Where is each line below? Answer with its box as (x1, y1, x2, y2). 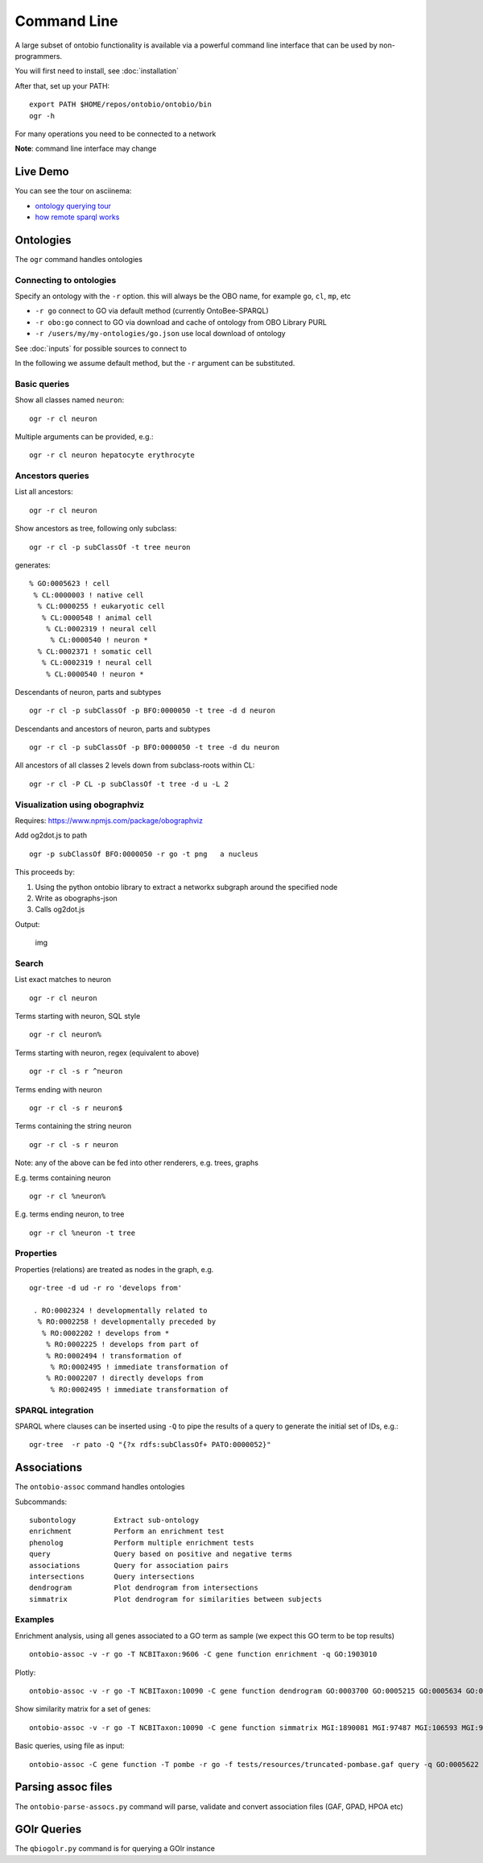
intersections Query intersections (29, 1572, 195, 1581)
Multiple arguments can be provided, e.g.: (14, 431, 154, 441)
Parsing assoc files (14, 1780, 113, 1794)
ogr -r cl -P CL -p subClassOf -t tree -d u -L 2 (29, 779, 229, 788)
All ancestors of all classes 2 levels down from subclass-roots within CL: (14, 760, 255, 770)
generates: (14, 560, 52, 570)
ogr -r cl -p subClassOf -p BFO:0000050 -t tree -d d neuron (29, 706, 275, 715)
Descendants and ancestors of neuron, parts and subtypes (14, 724, 211, 734)
